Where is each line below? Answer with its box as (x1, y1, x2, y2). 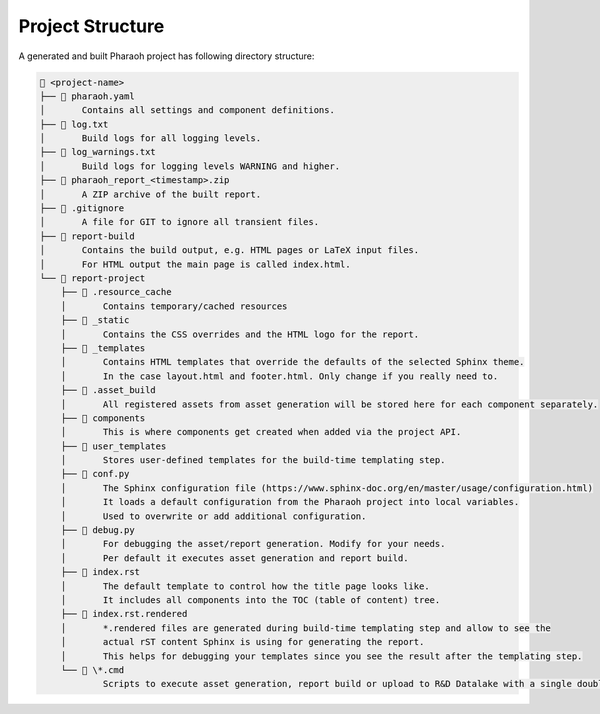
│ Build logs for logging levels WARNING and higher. (39, 160, 341, 172)
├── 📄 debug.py (60, 525, 135, 536)
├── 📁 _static (60, 315, 130, 326)
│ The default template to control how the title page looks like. (60, 580, 430, 592)
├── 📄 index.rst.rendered (60, 608, 188, 620)
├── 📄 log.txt (39, 118, 109, 130)
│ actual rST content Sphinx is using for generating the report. (60, 636, 425, 648)
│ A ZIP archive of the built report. (39, 188, 262, 200)
